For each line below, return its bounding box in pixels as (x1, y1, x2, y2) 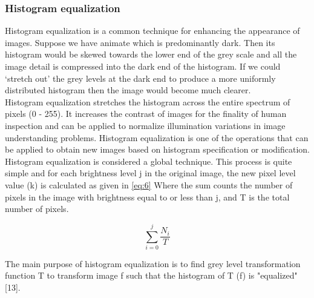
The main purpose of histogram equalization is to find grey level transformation (5, 257, 301, 270)
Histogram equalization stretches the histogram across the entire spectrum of (5, 95, 290, 108)
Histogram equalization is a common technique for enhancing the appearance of (5, 24, 300, 37)
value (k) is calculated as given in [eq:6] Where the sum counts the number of (5, 178, 293, 191)
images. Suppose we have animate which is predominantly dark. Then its (5, 36, 275, 48)
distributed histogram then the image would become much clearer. (5, 84, 251, 96)
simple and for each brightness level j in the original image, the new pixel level (5, 167, 296, 179)
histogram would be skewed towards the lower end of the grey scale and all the (5, 48, 297, 61)
